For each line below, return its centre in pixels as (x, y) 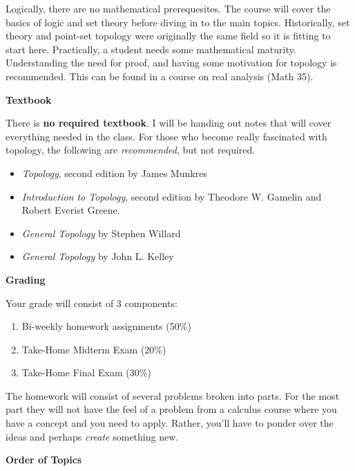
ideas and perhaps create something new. (92, 436)
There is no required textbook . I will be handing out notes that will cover (169, 123)
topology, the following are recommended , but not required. (131, 150)
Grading (26, 279)
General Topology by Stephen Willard (101, 233)
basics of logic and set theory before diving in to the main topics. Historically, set (178, 22)
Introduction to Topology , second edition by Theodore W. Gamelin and (172, 196)
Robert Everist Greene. (71, 210)
